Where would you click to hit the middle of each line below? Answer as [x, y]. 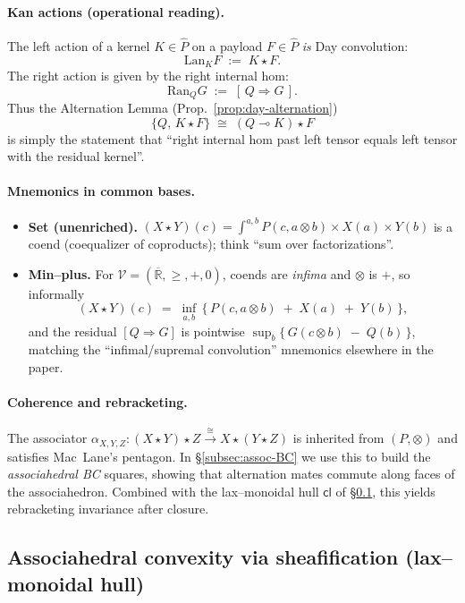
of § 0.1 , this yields [385, 491]
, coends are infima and [287, 273]
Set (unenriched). [83, 226]
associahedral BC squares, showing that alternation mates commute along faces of [231, 474]
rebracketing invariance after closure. [108, 509]
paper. [46, 366]
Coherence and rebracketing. [97, 402]
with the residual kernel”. [76, 156]
